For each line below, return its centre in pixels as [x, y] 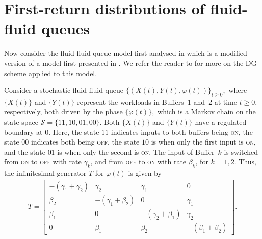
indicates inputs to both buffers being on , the [182, 132]
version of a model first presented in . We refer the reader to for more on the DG [130, 63]
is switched [241, 151]
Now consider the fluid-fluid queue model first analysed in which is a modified [126, 53]
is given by [145, 173]
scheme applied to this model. [51, 73]
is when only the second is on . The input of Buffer [136, 151]
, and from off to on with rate [138, 162]
